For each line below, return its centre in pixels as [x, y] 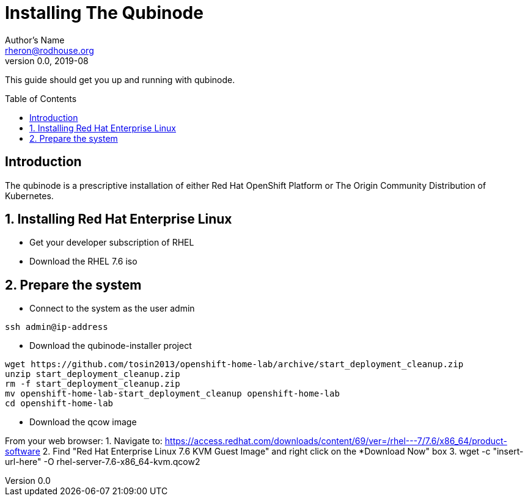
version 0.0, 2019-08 [47, 60]
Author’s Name [35, 40]
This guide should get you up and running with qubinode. [120, 79]
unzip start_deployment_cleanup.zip [93, 374]
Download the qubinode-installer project [111, 346]
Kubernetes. [29, 196]
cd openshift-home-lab [59, 404]
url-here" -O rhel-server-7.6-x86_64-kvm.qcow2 [103, 462]
